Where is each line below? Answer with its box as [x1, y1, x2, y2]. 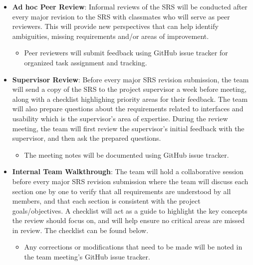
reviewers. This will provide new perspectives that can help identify [12, 21, 219, 31]
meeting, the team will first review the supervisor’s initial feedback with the [12, 123, 245, 133]
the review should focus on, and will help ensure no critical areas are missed [12, 215, 245, 226]
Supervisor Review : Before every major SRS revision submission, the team [12, 74, 249, 84]
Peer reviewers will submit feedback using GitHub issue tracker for [24, 47, 228, 58]
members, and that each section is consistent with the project [12, 196, 201, 206]
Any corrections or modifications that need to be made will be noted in [24, 242, 243, 252]
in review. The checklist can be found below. [12, 225, 149, 235]
